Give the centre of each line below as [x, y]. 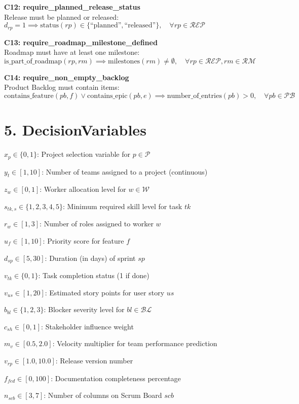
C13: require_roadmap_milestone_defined [81, 42]
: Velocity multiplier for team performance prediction [135, 343]
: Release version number [94, 361]
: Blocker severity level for [84, 309]
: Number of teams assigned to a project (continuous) [125, 171]
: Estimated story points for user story [105, 292]
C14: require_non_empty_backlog [67, 77]
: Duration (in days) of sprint [90, 258]
